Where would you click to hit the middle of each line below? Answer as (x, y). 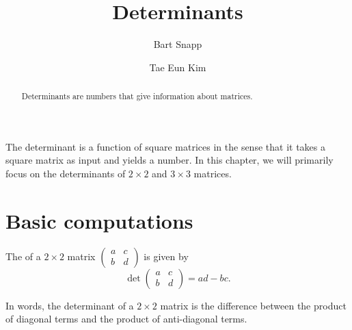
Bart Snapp (178, 44)
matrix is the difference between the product (253, 305)
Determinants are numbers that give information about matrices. (137, 96)
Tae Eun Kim (178, 67)
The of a (23, 256)
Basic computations (99, 220)
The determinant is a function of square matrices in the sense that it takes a (165, 146)
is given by (166, 256)
